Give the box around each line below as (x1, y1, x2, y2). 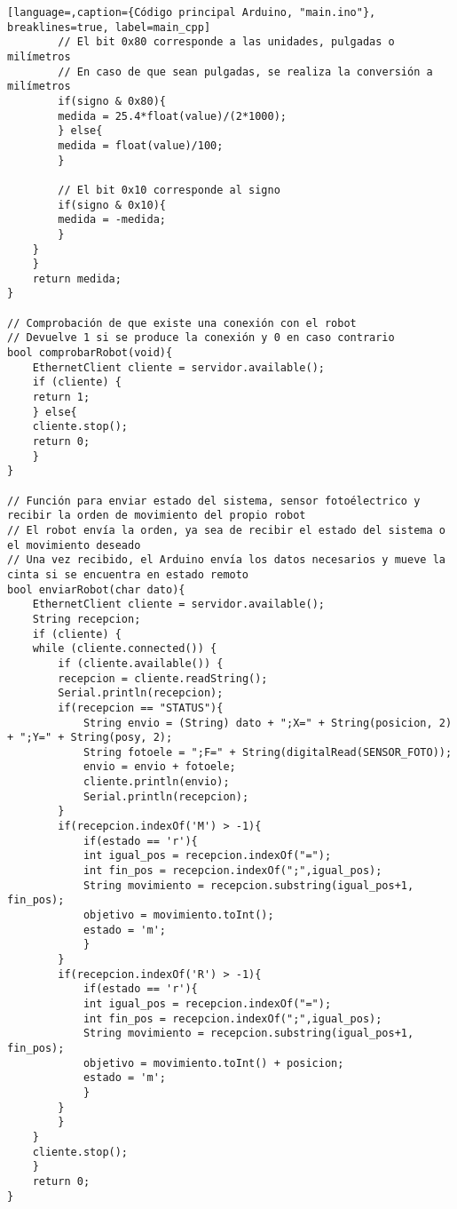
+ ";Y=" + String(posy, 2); (7, 731, 173, 744)
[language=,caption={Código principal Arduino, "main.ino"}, (7, 6, 376, 19)
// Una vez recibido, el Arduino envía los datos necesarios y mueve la (7, 553, 445, 567)
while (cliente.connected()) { (32, 642, 217, 656)
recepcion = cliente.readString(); (58, 672, 268, 685)
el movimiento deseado (7, 538, 141, 552)
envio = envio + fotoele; (83, 760, 236, 774)
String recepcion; (32, 612, 141, 625)
